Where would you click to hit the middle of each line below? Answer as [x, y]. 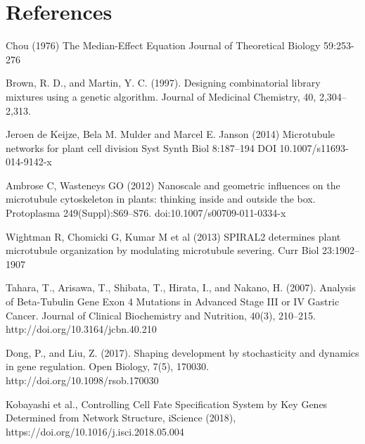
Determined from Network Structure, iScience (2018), [121, 418]
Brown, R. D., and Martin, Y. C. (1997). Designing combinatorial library [163, 83]
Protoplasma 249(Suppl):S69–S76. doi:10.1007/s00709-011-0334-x [146, 213]
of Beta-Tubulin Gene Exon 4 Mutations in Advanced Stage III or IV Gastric [173, 302]
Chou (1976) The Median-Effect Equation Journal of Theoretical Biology [163, 45]
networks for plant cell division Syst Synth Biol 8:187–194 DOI [141, 147]
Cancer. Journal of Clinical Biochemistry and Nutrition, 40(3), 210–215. [161, 315]
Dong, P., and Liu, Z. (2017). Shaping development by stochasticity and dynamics [182, 352]
